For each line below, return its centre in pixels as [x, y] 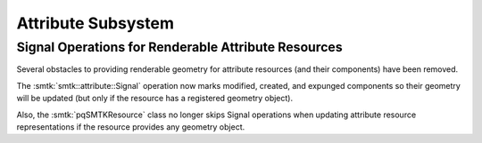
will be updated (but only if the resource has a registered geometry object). [155, 99]
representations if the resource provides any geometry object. [131, 127]
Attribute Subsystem [95, 23]
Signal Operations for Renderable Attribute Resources [179, 47]
